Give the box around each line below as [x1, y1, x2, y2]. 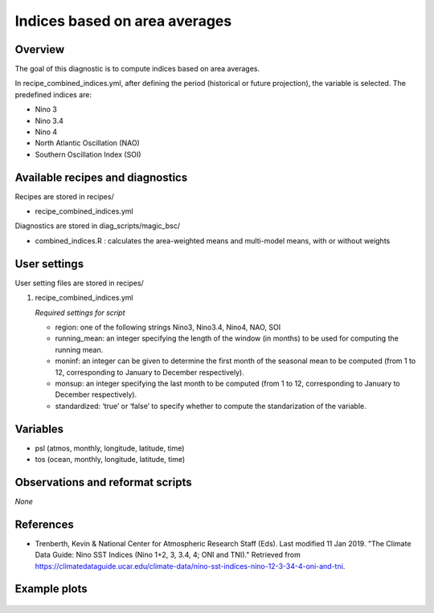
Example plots [14, 582, 88, 596]
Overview [14, 43, 65, 56]
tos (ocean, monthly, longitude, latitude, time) [35, 454, 186, 464]
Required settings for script [35, 308, 125, 317]
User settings [14, 257, 84, 271]
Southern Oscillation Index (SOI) [35, 149, 141, 159]
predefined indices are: [14, 89, 92, 100]
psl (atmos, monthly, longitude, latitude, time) [35, 443, 185, 453]
